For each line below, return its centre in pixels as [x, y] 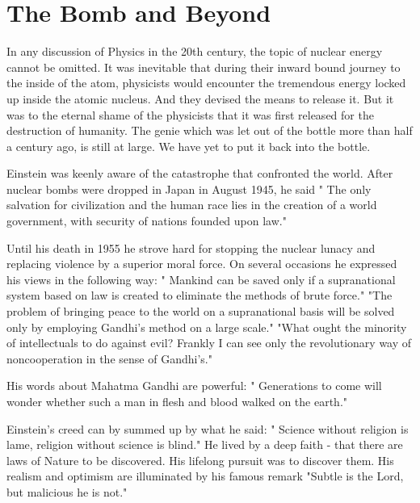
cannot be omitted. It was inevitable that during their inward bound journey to [204, 67]
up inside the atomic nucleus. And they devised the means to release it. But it [200, 98]
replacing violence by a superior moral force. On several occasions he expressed [202, 264]
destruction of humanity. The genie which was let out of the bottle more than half [210, 130]
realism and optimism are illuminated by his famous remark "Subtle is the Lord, [205, 476]
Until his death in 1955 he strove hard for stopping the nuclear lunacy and [191, 247]
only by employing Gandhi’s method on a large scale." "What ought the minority [207, 327]
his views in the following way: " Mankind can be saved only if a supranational [201, 279]
